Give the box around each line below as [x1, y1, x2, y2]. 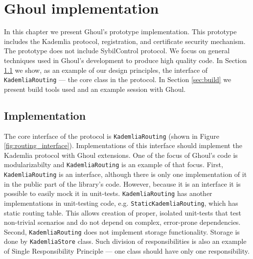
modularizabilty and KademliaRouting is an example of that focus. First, [4, 159, 223, 170]
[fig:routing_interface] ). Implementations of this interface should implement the [4, 140, 242, 151]
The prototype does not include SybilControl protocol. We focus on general [4, 45, 230, 56]
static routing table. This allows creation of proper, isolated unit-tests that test [4, 207, 241, 217]
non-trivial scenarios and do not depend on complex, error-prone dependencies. [4, 217, 241, 227]
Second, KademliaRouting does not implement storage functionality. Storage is [4, 226, 240, 237]
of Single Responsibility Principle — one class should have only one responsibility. [4, 246, 250, 256]
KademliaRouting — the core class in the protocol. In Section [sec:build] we [4, 74, 231, 85]
